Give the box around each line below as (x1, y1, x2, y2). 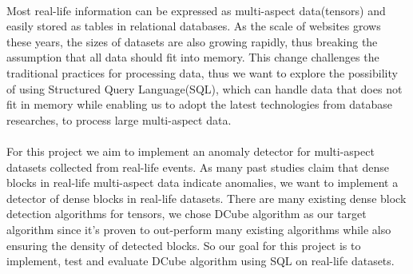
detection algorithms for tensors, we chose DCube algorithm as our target (6, 205, 367, 222)
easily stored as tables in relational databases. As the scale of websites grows (6, 18, 381, 34)
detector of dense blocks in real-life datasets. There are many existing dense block (6, 189, 407, 206)
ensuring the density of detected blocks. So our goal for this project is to (6, 236, 361, 253)
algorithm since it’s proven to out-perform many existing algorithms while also (6, 220, 391, 237)
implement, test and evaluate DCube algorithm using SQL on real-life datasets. (6, 252, 395, 269)
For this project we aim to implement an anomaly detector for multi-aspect (6, 142, 375, 159)
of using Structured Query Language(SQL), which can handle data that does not (6, 80, 403, 97)
